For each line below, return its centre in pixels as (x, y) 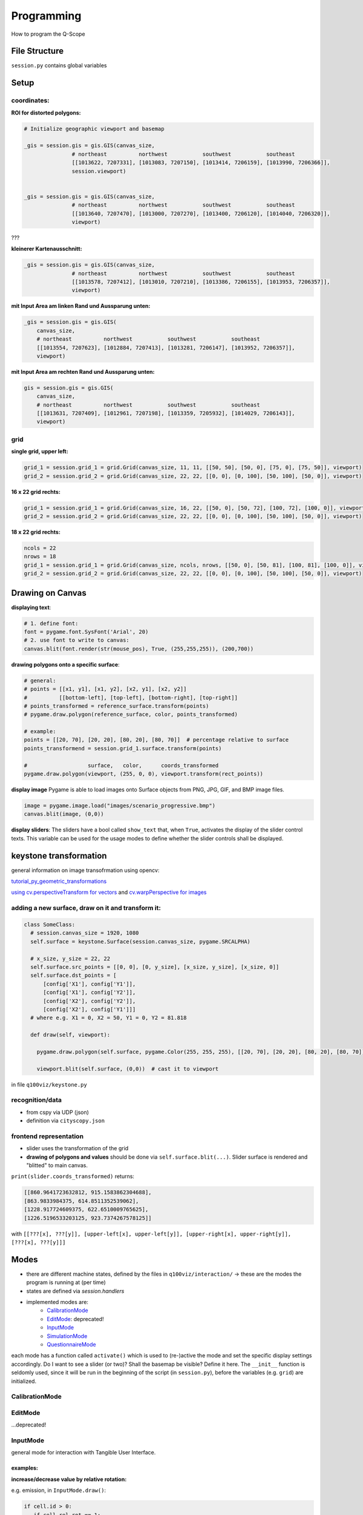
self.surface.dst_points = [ (74, 975)
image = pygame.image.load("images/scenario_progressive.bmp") (120, 805)
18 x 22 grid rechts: (36, 532)
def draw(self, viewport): (70, 1035)
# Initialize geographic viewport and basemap (94, 128)
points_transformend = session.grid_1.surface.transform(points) (123, 748)
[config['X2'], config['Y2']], (90, 1001)
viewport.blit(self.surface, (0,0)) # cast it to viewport (128, 1069)
